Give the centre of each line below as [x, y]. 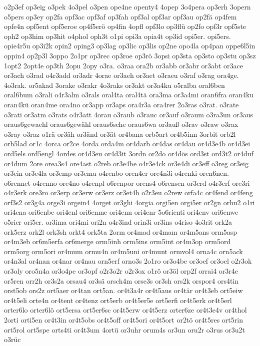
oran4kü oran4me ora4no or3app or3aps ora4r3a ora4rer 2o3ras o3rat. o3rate [121, 104]
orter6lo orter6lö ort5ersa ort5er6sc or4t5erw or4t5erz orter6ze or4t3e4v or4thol [125, 310]
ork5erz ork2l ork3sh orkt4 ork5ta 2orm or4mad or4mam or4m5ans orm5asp [121, 231]
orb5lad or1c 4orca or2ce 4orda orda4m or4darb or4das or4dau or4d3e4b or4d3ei [127, 144]
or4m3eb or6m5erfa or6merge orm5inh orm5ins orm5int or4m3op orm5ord [117, 241]
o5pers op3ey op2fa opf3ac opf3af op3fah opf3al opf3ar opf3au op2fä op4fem [120, 16]
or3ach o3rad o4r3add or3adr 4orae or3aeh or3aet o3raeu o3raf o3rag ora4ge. [121, 75]
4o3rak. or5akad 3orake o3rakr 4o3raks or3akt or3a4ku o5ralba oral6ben [114, 85]
